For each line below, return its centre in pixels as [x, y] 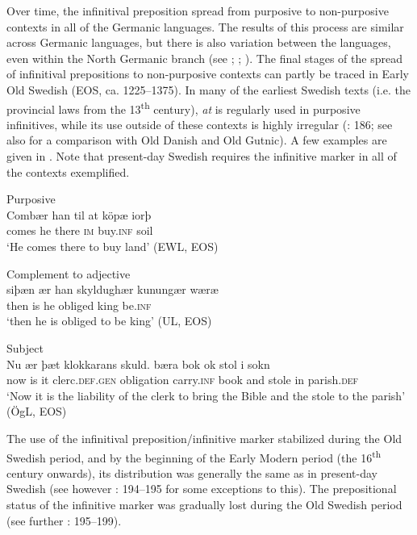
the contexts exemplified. [68, 171]
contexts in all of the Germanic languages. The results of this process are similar [205, 26]
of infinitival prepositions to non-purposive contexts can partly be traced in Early [208, 74]
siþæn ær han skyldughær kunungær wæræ [113, 289]
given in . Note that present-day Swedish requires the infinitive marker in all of [202, 156]
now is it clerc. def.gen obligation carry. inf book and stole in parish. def [183, 380]
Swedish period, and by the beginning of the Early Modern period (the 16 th [194, 456]
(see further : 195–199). [64, 520]
